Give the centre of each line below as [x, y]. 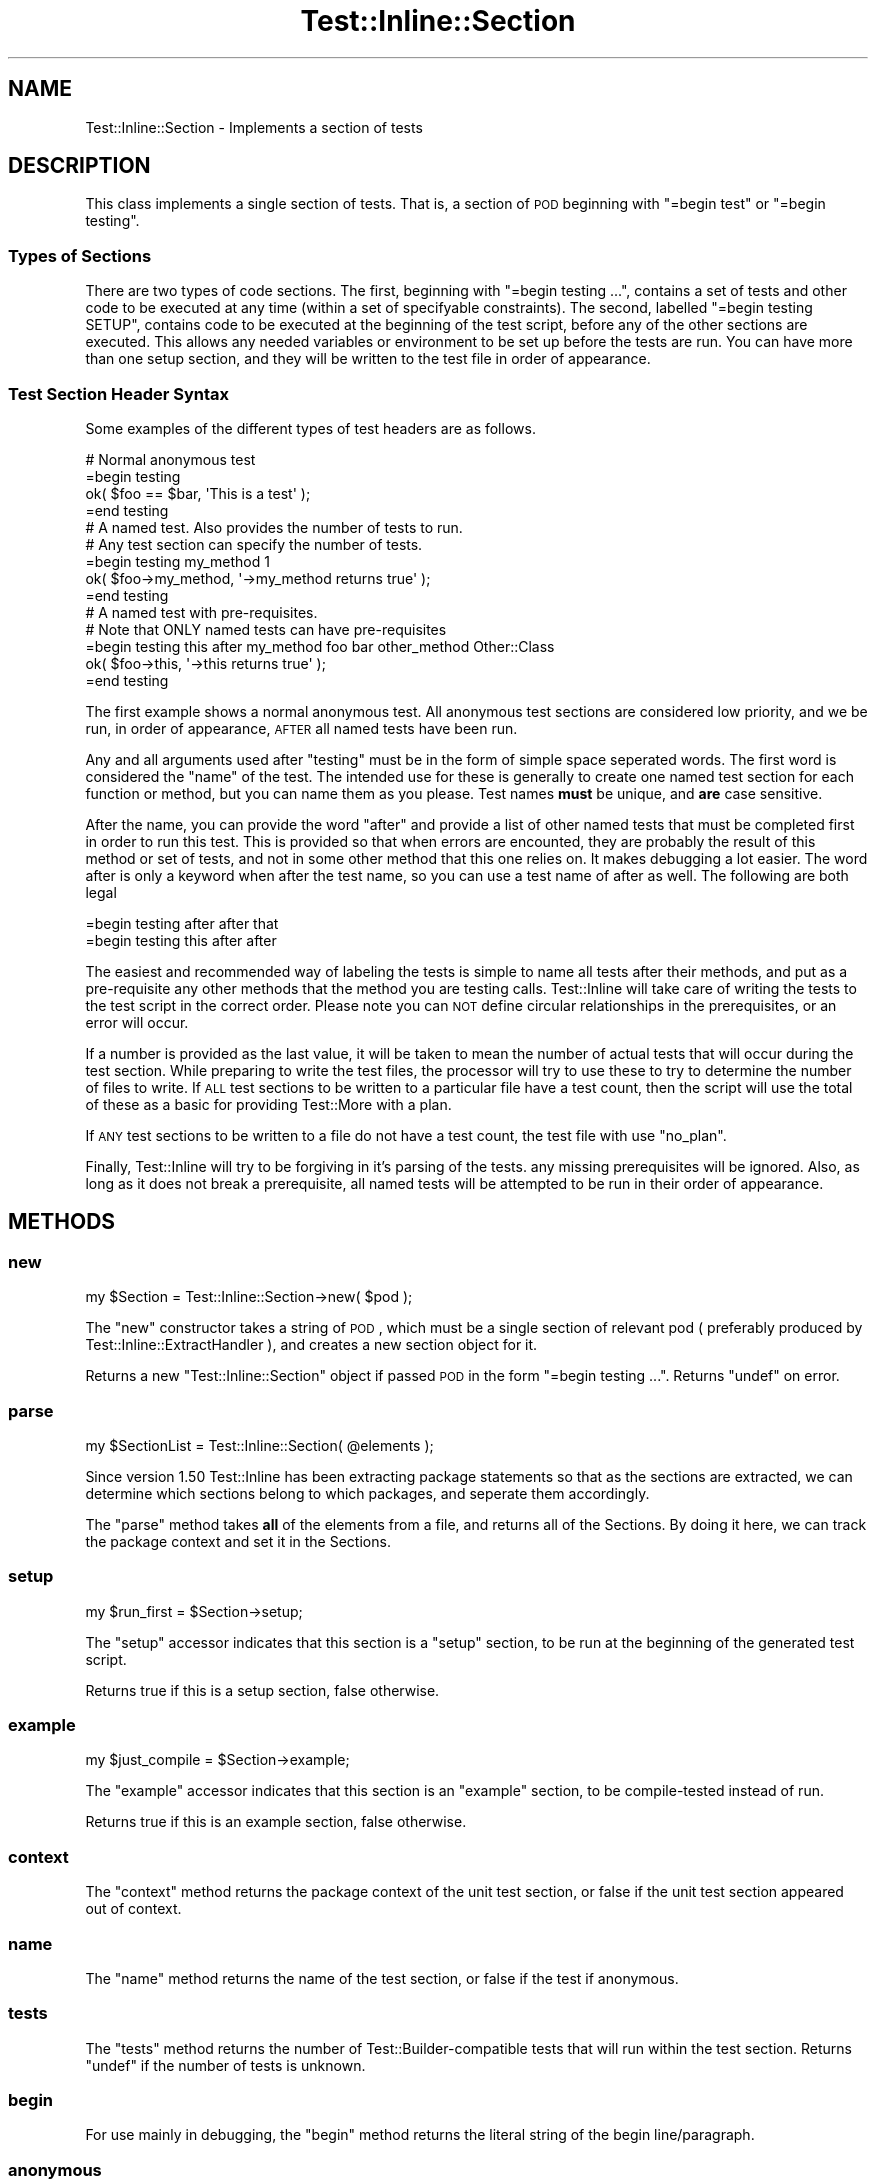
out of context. [133, 1909]
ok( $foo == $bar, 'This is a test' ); [198, 493]
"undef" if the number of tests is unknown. [225, 2065]
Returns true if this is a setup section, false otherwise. [262, 1690]
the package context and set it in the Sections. [238, 1541]
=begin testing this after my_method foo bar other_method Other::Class [320, 646]
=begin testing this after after [181, 940]
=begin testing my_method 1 [177, 561]
